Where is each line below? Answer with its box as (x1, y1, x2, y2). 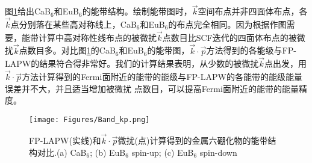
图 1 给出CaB (5, 5, 51, 17)
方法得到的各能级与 (206, 44, 282, 57)
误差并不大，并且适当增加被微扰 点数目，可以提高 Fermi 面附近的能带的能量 (5, 82, 299, 94)
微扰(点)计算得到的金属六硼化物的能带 (117, 134, 268, 146)
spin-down (199, 146, 237, 158)
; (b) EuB (90, 146, 126, 158)
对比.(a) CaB (37, 146, 87, 158)
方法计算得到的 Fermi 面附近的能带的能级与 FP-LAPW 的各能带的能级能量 (22, 70, 302, 83)
